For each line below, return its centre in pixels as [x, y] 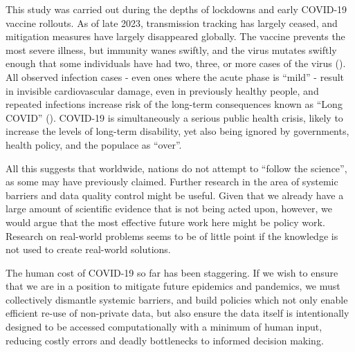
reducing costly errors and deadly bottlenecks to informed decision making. [165, 340]
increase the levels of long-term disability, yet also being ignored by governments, [177, 131]
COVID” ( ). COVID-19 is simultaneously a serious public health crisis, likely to [174, 117]
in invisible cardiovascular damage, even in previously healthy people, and [162, 90]
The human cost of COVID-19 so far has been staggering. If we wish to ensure [172, 272]
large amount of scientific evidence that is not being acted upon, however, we [169, 209]
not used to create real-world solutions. [88, 249]
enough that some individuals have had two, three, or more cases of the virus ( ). [176, 63]
